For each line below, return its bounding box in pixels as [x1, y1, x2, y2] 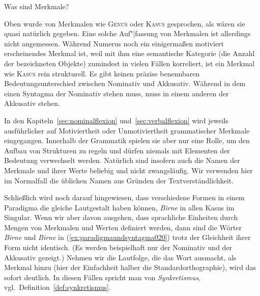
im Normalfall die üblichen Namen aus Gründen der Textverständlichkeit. [4, 175, 234, 185]
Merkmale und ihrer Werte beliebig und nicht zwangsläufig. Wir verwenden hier [4, 165, 253, 175]
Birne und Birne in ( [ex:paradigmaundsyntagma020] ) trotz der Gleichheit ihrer [4, 232, 251, 243]
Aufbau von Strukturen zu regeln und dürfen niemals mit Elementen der [4, 145, 230, 155]
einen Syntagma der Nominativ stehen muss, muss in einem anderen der [4, 88, 229, 98]
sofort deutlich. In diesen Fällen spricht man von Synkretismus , [4, 272, 200, 282]
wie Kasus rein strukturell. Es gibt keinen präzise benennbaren [4, 68, 200, 78]
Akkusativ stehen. [4, 98, 60, 109]
